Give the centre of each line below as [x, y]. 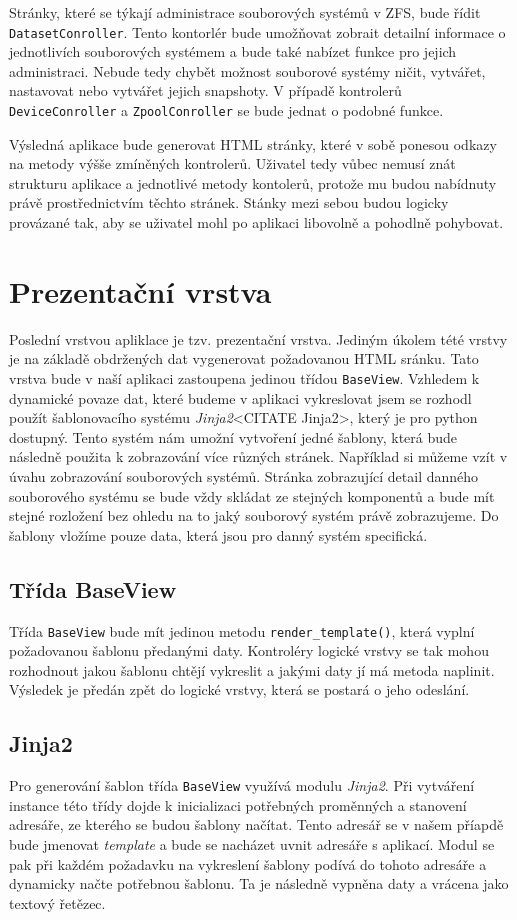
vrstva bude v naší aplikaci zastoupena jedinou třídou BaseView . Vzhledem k [244, 377]
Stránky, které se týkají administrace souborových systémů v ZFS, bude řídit [245, 12]
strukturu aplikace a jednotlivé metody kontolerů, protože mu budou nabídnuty [253, 182]
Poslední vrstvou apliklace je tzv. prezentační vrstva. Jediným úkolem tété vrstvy [258, 338]
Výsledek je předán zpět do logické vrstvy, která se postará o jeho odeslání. [239, 689]
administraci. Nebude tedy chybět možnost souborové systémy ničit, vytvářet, [247, 70]
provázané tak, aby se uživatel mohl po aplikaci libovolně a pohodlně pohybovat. [256, 222]
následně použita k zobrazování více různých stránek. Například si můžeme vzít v [258, 456]
